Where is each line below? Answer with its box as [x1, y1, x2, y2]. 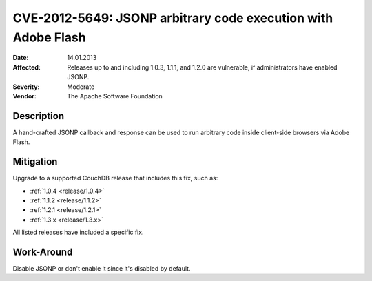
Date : [12, 54, 29, 62]
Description [12, 110, 65, 122]
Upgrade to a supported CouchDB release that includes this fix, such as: [12, 174, 218, 183]
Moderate [67, 83, 95, 91]
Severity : [12, 83, 40, 91]
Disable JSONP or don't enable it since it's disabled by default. [12, 264, 191, 272]
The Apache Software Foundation [67, 92, 163, 100]
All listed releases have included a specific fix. [12, 228, 144, 237]
